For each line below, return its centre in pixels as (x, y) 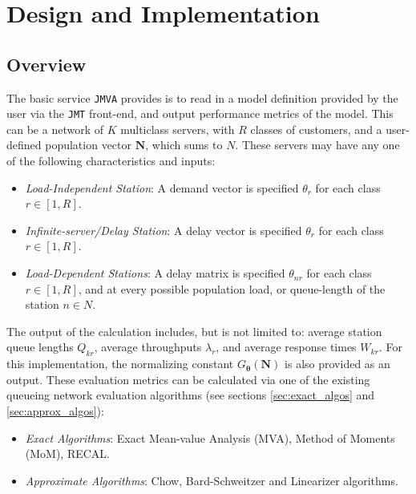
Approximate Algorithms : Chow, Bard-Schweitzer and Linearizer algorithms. (212, 480)
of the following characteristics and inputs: (111, 161)
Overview (46, 64)
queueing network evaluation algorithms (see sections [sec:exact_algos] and (191, 395)
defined (24, 145)
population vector (89, 145)
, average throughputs (148, 347)
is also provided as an (337, 364)
